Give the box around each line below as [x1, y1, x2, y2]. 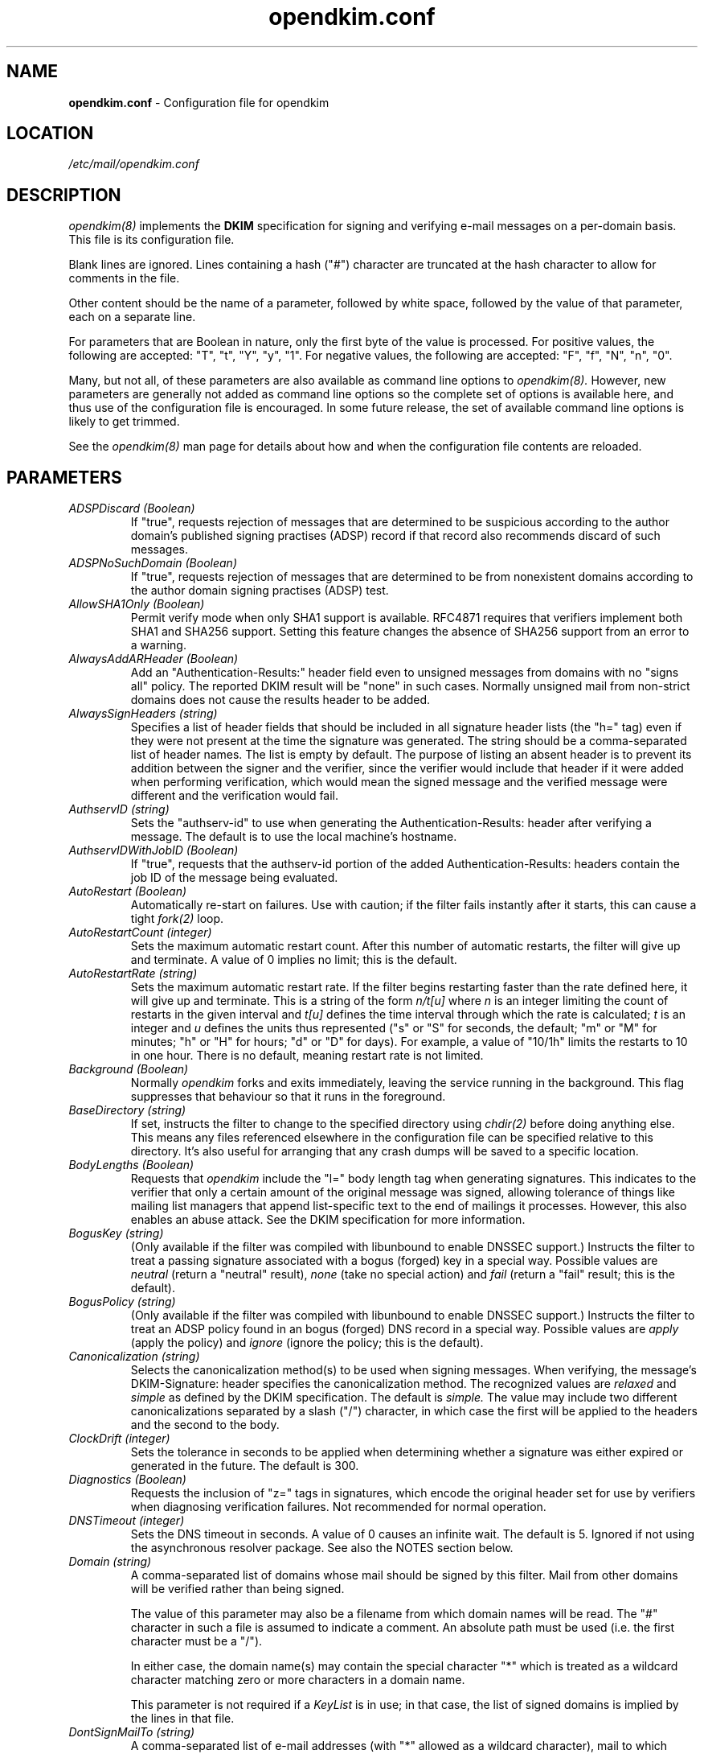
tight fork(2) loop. [130, 912, 224, 926]
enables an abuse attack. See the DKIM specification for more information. [130, 1213, 526, 1227]
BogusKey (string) [68, 1226, 164, 1241]
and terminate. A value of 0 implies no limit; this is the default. [130, 953, 457, 967]
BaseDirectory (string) [68, 1103, 186, 1118]
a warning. [130, 638, 186, 653]
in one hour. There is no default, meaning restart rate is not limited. [130, 1048, 484, 1063]
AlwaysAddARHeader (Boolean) [68, 652, 239, 666]
